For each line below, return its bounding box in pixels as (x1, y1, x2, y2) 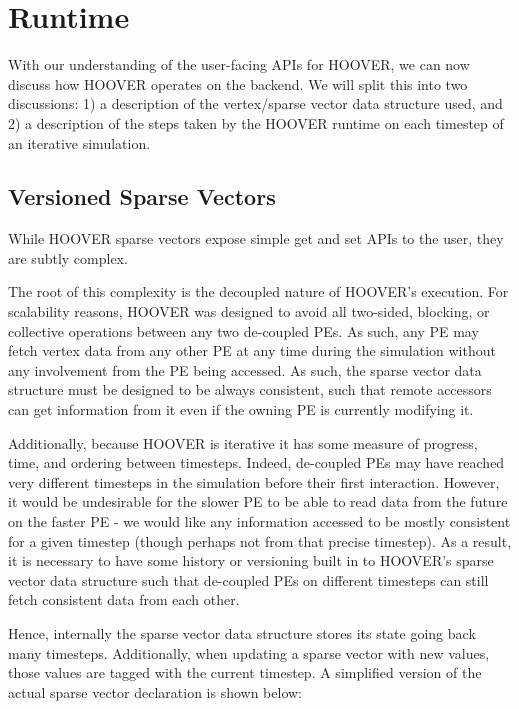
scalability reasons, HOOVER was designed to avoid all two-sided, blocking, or (8, 301, 490, 322)
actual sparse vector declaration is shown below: (8, 681, 303, 702)
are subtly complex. (8, 247, 128, 268)
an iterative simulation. (8, 132, 151, 153)
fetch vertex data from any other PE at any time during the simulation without (8, 340, 496, 361)
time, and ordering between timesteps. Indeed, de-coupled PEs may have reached (8, 452, 505, 473)
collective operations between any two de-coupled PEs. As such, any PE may (8, 320, 479, 341)
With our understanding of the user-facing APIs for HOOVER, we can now (8, 54, 470, 75)
